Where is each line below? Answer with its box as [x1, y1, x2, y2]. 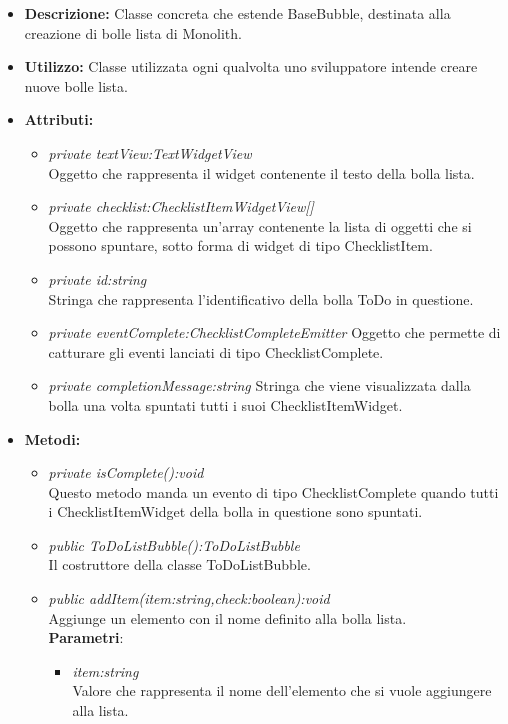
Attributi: [24, 109, 94, 130]
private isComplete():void [48, 462, 204, 483]
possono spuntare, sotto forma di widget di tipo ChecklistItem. [48, 235, 433, 256]
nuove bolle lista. [24, 75, 128, 96]
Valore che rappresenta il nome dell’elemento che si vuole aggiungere [72, 680, 492, 701]
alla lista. [72, 700, 129, 721]
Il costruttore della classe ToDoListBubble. [48, 554, 311, 575]
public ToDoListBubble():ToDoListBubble [48, 534, 300, 555]
